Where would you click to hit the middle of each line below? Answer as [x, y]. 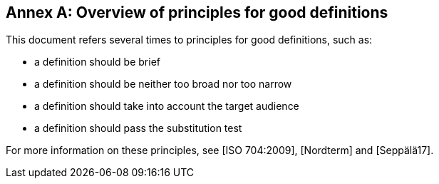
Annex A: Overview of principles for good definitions [197, 12]
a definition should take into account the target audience [167, 106]
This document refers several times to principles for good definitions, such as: [189, 40]
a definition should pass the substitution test [138, 128]
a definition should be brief [97, 62]
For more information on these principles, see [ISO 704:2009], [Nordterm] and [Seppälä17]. [220, 150]
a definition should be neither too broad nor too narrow [163, 84]
